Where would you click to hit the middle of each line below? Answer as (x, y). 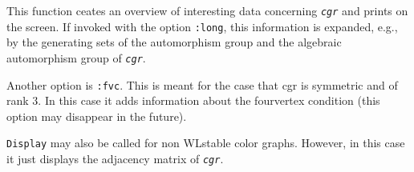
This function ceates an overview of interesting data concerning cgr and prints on (207, 10)
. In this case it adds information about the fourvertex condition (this (209, 100)
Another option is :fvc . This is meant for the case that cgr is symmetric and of (202, 84)
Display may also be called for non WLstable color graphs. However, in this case (206, 143)
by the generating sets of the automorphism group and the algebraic (174, 42)
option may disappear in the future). (97, 116)
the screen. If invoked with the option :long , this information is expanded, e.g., (202, 26)
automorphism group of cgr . (76, 57)
